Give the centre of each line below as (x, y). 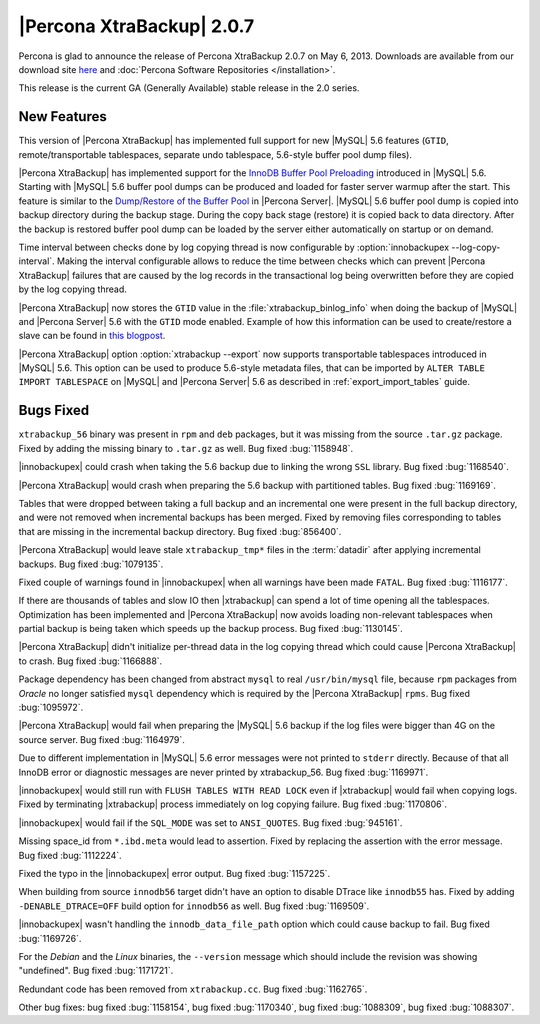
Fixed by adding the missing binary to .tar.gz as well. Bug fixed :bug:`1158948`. (186, 448)
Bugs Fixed (54, 410)
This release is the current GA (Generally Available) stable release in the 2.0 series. (189, 88)
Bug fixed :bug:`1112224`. (70, 855)
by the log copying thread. (72, 289)
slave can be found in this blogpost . (92, 336)
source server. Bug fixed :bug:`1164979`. (101, 739)
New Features (62, 116)
